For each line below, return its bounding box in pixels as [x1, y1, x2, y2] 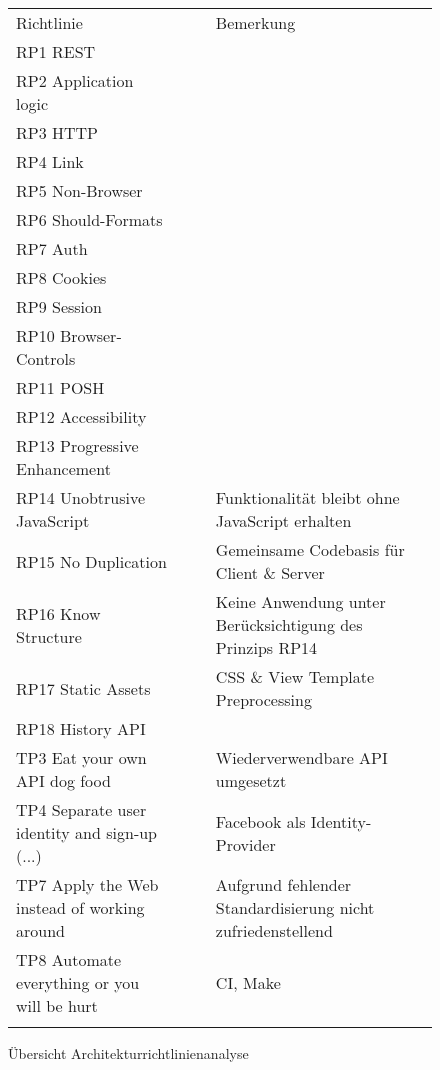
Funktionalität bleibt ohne [215, 486, 400, 509]
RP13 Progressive [16, 434, 139, 457]
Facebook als [215, 809, 306, 833]
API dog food [16, 769, 111, 792]
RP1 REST [16, 40, 96, 63]
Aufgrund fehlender [215, 873, 352, 896]
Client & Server [215, 561, 325, 584]
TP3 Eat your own [16, 746, 147, 769]
